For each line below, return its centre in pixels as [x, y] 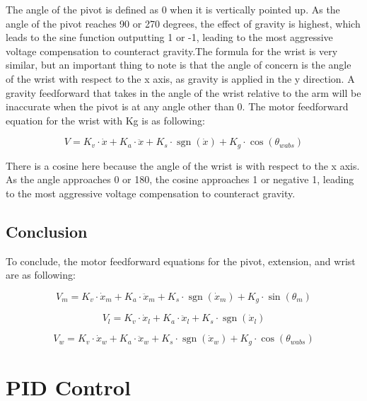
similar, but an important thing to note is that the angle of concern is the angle [179, 65]
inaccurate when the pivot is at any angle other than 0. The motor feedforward [177, 106]
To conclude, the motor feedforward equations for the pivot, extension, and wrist [181, 261]
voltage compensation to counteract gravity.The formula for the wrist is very [172, 51]
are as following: [41, 275]
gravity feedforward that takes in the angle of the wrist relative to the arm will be [183, 92]
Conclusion [47, 231]
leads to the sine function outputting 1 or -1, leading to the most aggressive [169, 37]
